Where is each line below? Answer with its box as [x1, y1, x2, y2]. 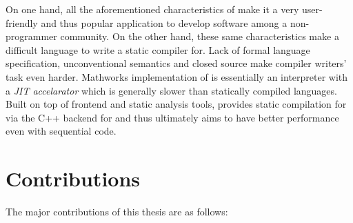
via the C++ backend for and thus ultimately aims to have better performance [6, 110, 339, 124]
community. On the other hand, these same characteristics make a [60, 29, 339, 43]
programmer [6, 29, 57, 43]
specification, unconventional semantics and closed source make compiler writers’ [6, 56, 347, 70]
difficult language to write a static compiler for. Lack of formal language [6, 42, 310, 57]
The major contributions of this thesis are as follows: [6, 204, 228, 219]
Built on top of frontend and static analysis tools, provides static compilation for [6, 97, 347, 111]
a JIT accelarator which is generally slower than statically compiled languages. [6, 83, 337, 97]
